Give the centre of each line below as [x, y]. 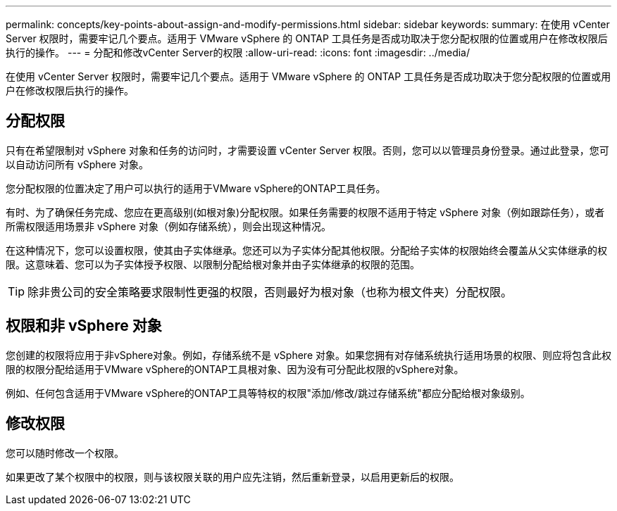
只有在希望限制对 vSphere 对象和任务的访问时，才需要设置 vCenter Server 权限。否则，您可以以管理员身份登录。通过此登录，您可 [307, 150]
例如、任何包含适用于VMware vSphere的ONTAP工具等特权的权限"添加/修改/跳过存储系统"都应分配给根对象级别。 [268, 393]
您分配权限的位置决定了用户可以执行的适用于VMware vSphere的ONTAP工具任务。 [196, 188]
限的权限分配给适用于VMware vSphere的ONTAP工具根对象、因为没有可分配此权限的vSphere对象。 [235, 369]
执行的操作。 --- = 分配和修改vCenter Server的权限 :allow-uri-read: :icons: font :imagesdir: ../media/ [238, 52]
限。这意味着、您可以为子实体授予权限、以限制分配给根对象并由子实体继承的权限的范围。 [213, 264]
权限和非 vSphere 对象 [84, 326]
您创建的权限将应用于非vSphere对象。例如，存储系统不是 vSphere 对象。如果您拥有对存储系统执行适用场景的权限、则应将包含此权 [308, 355]
